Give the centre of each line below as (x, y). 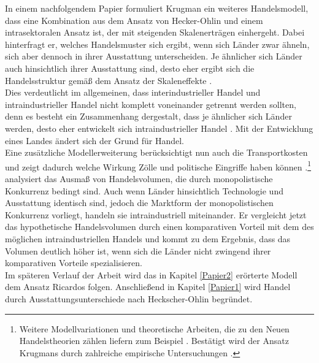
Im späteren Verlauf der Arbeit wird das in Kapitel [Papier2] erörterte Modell (151, 274)
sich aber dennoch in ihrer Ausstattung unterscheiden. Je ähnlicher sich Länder (154, 56)
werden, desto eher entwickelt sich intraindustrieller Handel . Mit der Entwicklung (159, 128)
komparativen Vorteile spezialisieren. (74, 263)
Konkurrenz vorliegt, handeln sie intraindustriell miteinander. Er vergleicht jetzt (156, 214)
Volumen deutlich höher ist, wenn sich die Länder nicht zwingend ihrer (138, 250)
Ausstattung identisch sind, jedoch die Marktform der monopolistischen (139, 203)
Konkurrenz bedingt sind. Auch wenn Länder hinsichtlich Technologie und (144, 190)
